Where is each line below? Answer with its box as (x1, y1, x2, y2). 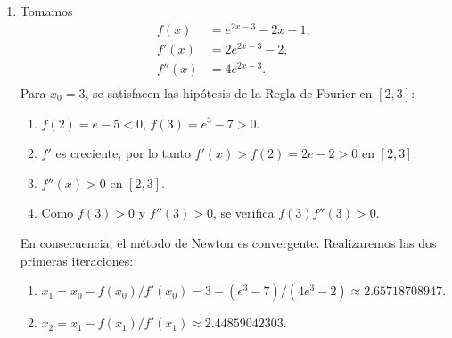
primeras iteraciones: (20, 251, 134, 269)
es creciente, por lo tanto (55, 144, 191, 162)
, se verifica (212, 203, 275, 222)
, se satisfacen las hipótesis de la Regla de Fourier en (85, 83, 373, 102)
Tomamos (20, 2, 73, 20)
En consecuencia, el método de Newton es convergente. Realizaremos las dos (20, 233, 437, 251)
